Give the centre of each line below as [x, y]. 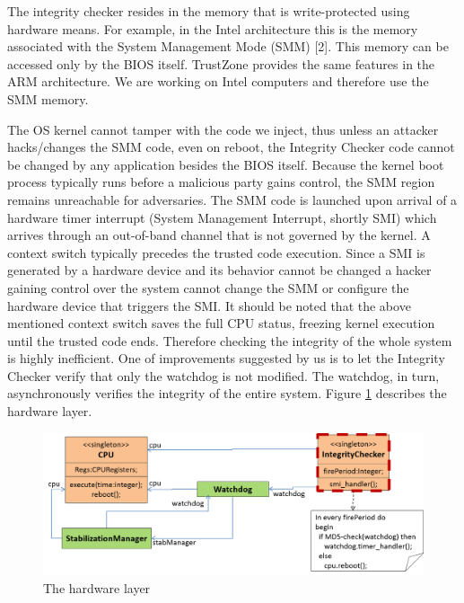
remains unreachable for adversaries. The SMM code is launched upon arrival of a [232, 199]
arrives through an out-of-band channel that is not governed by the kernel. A [219, 235]
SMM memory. [48, 98]
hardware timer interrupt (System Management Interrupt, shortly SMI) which [222, 217]
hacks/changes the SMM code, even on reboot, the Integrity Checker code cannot [231, 147]
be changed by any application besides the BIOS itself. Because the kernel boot [226, 164]
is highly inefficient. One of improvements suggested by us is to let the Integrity [226, 358]
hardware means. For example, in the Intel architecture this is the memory [213, 28]
